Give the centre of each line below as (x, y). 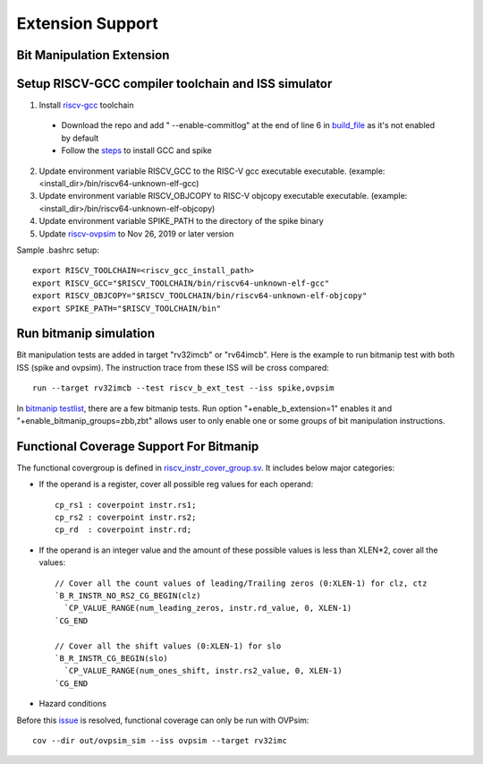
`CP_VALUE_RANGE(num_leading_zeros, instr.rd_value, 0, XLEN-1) (208, 608)
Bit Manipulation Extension (93, 55)
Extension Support (87, 23)
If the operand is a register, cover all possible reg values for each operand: (176, 485)
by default (80, 138)
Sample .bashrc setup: (58, 250)
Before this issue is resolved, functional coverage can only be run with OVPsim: (163, 720)
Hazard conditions (73, 704)
